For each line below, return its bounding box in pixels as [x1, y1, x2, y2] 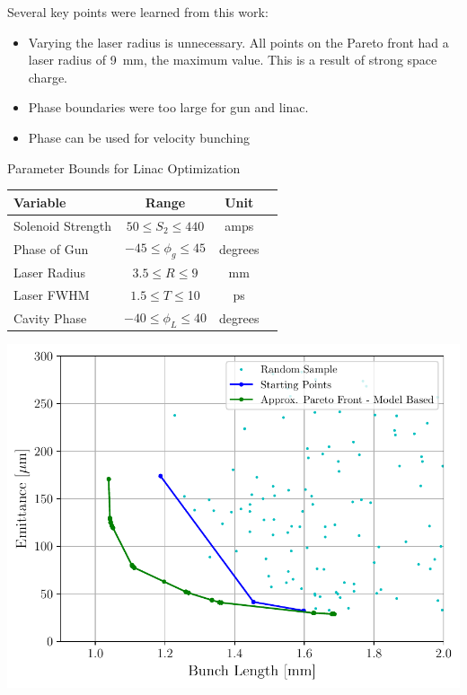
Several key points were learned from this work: [7, 3, 269, 21]
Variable [13, 192, 66, 211]
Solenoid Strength [13, 216, 111, 234]
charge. [28, 67, 68, 86]
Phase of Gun [13, 239, 89, 258]
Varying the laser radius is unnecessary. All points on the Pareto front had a [28, 32, 449, 51]
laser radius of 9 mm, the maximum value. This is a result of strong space [28, 50, 437, 69]
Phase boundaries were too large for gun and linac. [28, 98, 309, 117]
